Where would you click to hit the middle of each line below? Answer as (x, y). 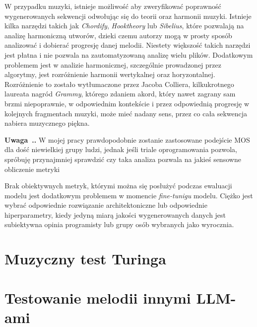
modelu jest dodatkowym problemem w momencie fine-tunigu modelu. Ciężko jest (129, 195)
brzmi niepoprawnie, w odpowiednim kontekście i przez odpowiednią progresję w (127, 103)
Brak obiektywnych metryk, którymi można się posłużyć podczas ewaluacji (118, 186)
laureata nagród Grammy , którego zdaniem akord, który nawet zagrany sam (120, 94)
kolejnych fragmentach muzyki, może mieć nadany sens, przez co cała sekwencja (126, 113)
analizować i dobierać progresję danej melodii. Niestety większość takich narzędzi (128, 45)
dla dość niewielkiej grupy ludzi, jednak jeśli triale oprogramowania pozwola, (121, 149)
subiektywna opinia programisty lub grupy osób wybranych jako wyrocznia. (119, 224)
